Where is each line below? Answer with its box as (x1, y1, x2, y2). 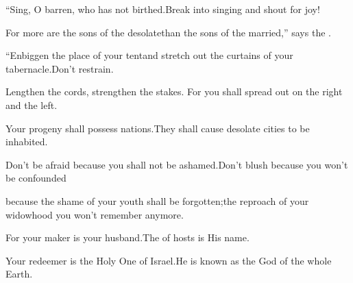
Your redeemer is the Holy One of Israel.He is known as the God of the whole (5, 253, 332, 267)
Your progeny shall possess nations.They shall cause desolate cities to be (5, 121, 310, 135)
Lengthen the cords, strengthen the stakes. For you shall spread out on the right (5, 84, 343, 99)
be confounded (5, 171, 66, 185)
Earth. (5, 267, 33, 281)
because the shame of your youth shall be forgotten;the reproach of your (5, 193, 309, 208)
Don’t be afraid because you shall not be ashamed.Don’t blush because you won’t (5, 157, 348, 171)
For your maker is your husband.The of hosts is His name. (5, 230, 249, 245)
